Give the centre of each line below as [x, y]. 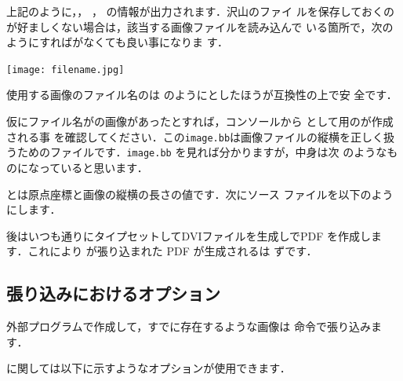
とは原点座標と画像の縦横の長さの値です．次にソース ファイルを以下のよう [200, 194]
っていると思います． [93, 167]
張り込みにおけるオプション [113, 293]
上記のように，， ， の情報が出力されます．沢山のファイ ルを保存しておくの [200, 11]
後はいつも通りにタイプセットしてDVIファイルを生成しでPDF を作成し [189, 235]
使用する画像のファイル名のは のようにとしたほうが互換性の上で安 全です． [202, 95]
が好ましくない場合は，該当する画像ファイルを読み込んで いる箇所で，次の [200, 26]
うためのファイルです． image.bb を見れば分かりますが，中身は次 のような [197, 152]
